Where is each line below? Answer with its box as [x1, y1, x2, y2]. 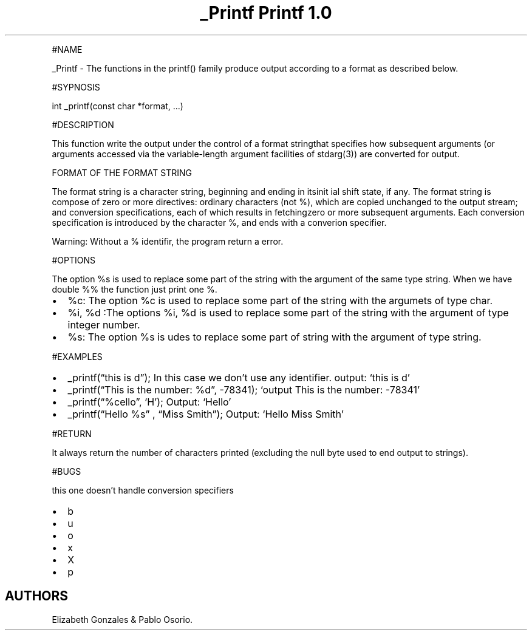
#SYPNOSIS [52, 81, 100, 92]
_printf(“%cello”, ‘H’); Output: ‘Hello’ [67, 395, 231, 408]
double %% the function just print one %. [52, 284, 217, 294]
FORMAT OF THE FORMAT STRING [52, 167, 192, 178]
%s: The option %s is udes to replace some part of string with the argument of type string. [67, 330, 482, 343]
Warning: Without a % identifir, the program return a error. [52, 236, 284, 246]
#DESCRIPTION [52, 119, 114, 130]
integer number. [67, 318, 140, 331]
